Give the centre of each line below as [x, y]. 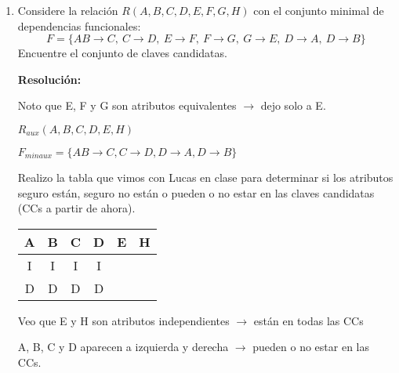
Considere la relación [68, 10]
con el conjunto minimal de [319, 10]
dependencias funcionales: [79, 25]
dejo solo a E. [293, 105]
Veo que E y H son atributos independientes [123, 320]
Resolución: [49, 79]
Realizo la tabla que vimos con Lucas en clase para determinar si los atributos [205, 177]
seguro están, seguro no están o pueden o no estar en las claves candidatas [196, 192]
